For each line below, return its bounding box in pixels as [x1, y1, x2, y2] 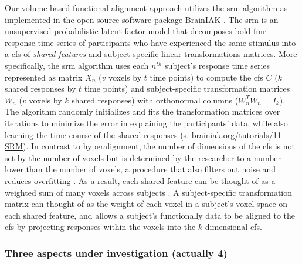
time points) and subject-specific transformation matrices [84, 82, 290, 95]
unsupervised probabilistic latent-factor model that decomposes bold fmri [5, 25, 269, 37]
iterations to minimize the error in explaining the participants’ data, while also [5, 116, 288, 129]
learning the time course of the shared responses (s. [5, 128, 189, 141]
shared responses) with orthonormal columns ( [72, 93, 239, 106]
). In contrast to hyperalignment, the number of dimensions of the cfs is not [22, 140, 296, 152]
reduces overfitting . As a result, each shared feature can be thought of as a [5, 174, 276, 186]
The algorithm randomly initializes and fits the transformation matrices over [5, 105, 280, 118]
